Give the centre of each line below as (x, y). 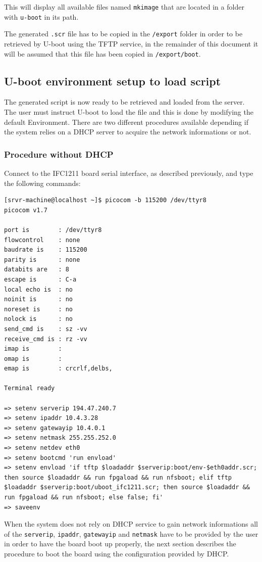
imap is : (33, 349)
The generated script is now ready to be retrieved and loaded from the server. (124, 102)
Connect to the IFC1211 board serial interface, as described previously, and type (129, 173)
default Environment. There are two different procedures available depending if (126, 122)
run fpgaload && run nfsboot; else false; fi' (84, 498)
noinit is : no (39, 299)
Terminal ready (30, 388)
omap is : (33, 359)
